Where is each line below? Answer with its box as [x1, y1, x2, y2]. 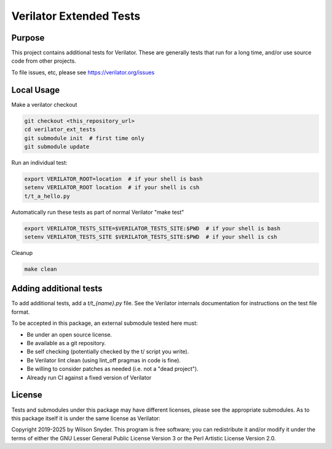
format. [11, 308, 30, 316]
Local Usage [11, 85, 60, 95]
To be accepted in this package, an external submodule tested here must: [11, 319, 198, 327]
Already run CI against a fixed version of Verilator [26, 373, 152, 381]
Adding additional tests [11, 283, 103, 294]
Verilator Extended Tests [11, 9, 141, 23]
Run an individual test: [11, 158, 68, 166]
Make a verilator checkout [11, 101, 77, 108]
